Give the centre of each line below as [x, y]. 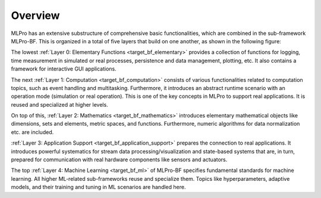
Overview [35, 15]
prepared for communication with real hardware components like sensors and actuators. [119, 159]
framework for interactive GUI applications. [64, 69]
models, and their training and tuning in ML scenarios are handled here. [98, 187]
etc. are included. [32, 132]
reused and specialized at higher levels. [59, 104]
